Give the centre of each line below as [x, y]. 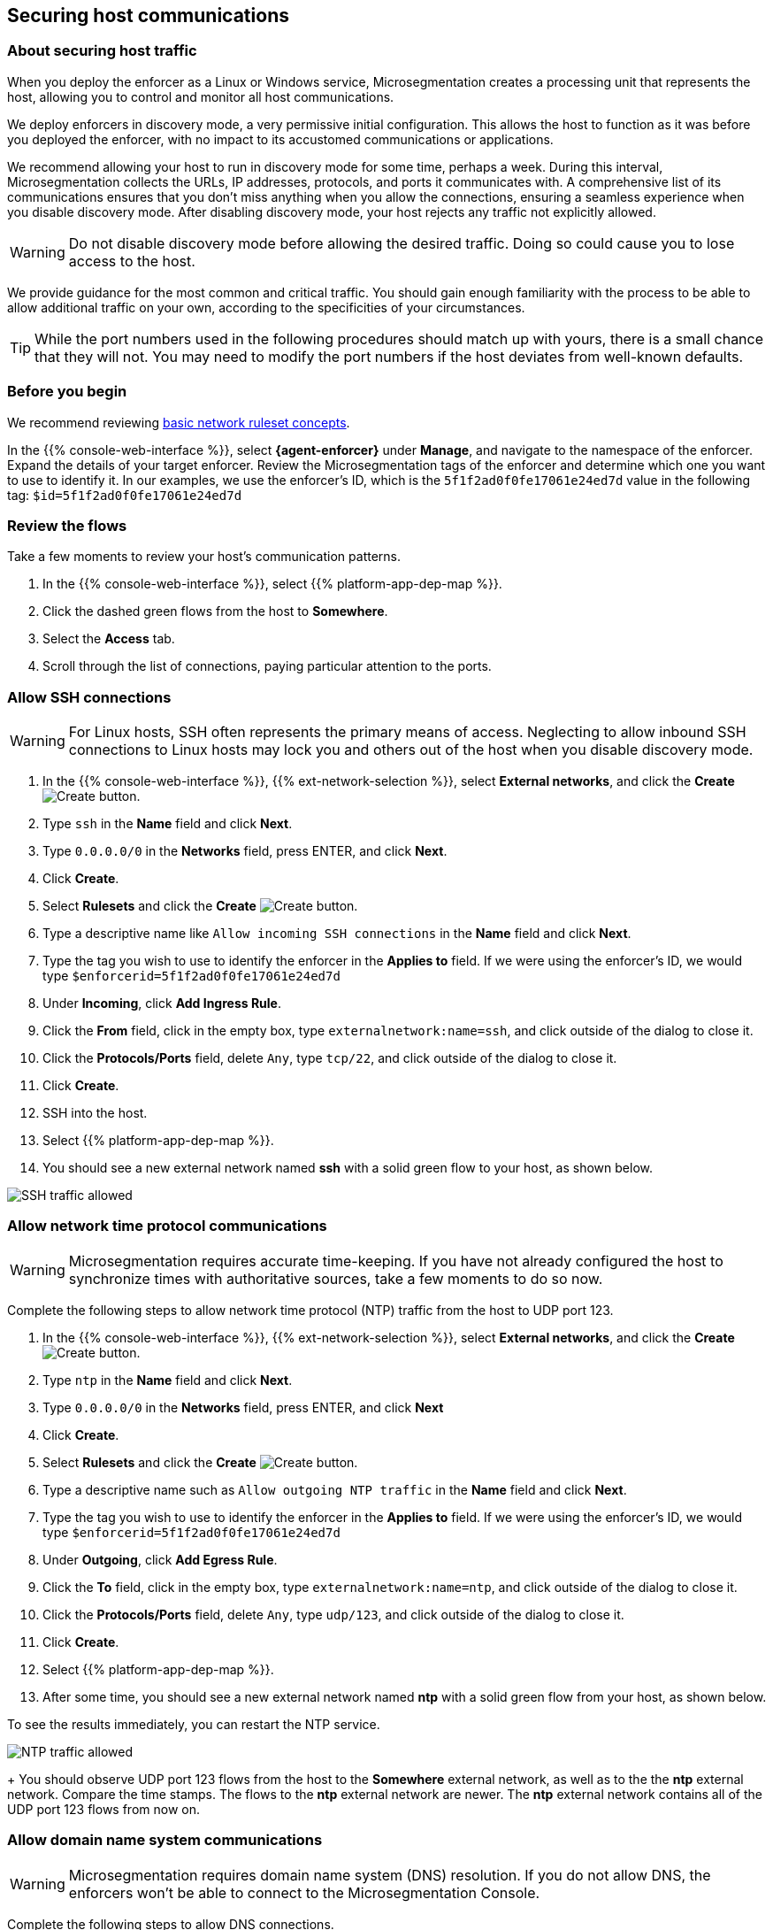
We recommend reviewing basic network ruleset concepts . [179, 422]
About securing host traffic [102, 51]
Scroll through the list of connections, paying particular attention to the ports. [267, 666]
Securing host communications [148, 15]
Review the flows [67, 525]
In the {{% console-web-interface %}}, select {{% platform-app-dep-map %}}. [272, 584]
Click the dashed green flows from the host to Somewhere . [215, 611]
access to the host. [132, 261]
